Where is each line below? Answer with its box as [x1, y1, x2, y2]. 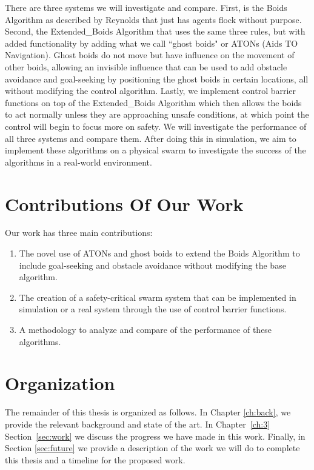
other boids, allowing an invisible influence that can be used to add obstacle [5, 60, 287, 73]
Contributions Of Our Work [5, 191, 244, 216]
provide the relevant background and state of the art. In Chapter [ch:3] [5, 417, 270, 430]
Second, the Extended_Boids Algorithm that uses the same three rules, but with [5, 25, 306, 38]
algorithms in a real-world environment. [5, 155, 152, 168]
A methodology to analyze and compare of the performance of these [19, 323, 272, 335]
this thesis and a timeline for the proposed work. [5, 453, 185, 466]
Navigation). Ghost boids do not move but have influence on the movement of [5, 49, 295, 61]
